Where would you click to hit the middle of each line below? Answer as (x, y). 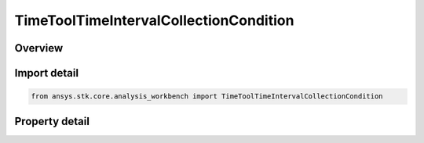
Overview (39, 48)
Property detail (52, 121)
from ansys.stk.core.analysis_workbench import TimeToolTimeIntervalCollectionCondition (207, 97)
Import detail (46, 73)
